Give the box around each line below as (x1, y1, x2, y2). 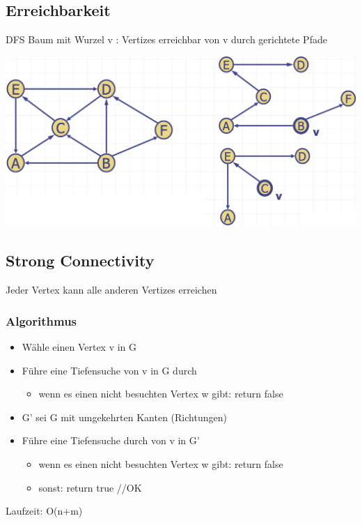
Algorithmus (6, 312, 77, 329)
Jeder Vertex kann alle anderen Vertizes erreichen (6, 282, 217, 297)
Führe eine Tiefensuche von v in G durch (22, 363, 197, 377)
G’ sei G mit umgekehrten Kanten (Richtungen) (22, 409, 227, 424)
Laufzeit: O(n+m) (6, 503, 83, 518)
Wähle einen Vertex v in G (22, 340, 137, 354)
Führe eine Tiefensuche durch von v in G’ (22, 433, 200, 448)
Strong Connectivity (6, 250, 155, 271)
